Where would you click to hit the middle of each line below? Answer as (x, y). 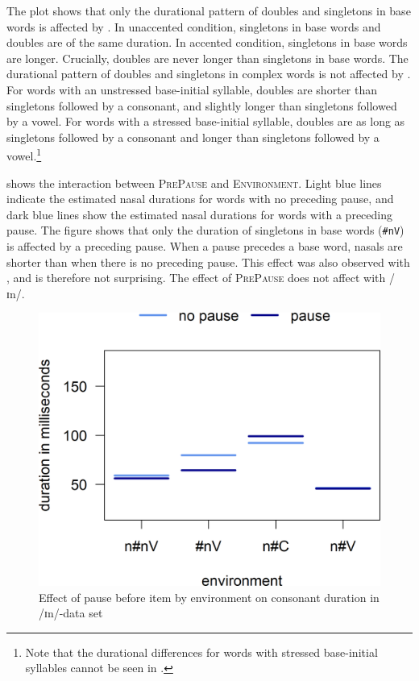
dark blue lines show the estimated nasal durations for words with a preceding (199, 214)
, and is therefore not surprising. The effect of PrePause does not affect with (196, 278)
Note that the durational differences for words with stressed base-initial (201, 652)
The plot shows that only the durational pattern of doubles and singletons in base (209, 10)
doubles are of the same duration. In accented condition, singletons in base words (207, 42)
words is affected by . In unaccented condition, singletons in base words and (194, 26)
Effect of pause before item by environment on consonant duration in (209, 597)
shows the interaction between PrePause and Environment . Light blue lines (194, 183)
